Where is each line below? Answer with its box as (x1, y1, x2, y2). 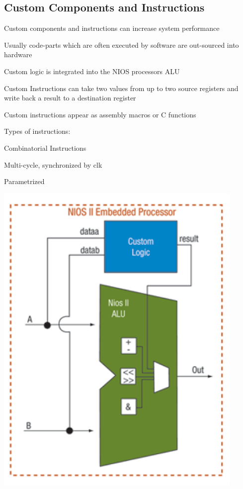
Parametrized (4, 176, 45, 187)
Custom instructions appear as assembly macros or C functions (4, 109, 196, 119)
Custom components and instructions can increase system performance (4, 23, 220, 33)
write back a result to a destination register (4, 93, 136, 103)
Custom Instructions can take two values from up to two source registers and (4, 83, 239, 93)
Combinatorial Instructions (4, 142, 86, 153)
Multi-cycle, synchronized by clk (4, 159, 102, 170)
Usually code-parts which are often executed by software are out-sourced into (4, 39, 239, 50)
